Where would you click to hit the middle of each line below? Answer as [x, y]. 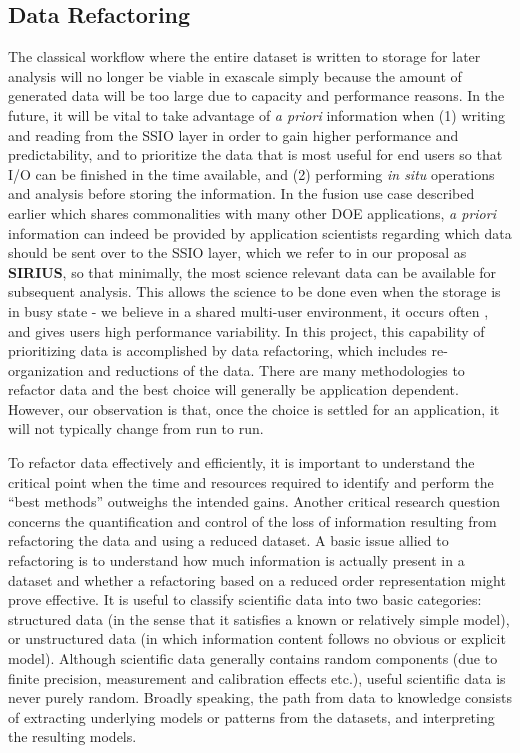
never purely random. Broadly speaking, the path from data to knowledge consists [260, 697]
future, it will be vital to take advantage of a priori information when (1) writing [256, 114]
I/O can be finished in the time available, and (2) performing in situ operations [251, 173]
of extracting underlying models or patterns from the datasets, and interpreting [251, 716]
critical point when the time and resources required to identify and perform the [251, 481]
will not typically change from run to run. [136, 428]
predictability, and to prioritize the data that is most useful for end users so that [255, 154]
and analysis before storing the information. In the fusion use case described [241, 193]
